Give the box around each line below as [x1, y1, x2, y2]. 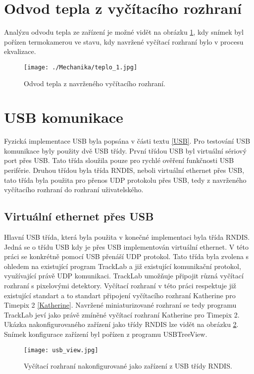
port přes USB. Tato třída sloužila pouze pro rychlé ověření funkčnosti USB [4, 155, 234, 165]
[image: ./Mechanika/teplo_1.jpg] [24, 63, 138, 71]
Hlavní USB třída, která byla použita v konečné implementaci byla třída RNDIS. [4, 232, 250, 242]
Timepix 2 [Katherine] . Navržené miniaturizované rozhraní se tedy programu [4, 300, 237, 310]
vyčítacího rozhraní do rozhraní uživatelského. [4, 184, 144, 195]
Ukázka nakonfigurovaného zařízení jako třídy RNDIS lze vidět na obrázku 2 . [4, 319, 239, 329]
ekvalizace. [4, 46, 36, 56]
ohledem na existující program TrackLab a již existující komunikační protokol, [4, 261, 241, 271]
